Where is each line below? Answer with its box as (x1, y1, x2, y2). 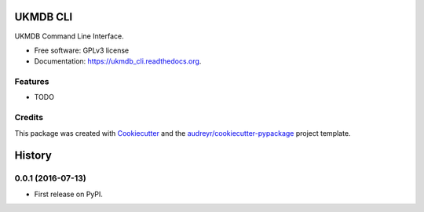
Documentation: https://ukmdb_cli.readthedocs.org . (34, 57, 202, 66)
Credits (14, 112, 43, 123)
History (14, 149, 53, 163)
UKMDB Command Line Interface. (14, 31, 125, 41)
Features (14, 76, 49, 87)
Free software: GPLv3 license (34, 46, 130, 55)
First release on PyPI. (34, 189, 104, 199)
